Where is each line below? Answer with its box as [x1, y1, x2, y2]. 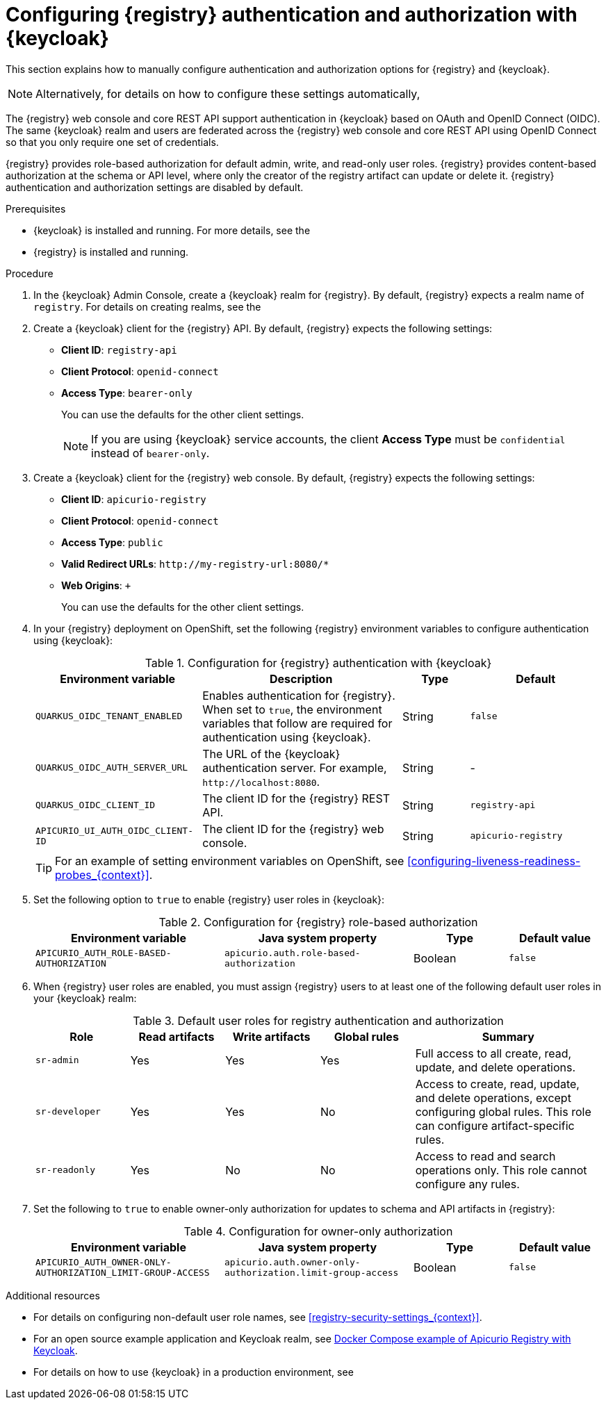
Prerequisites [6, 202, 66, 215]
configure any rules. [415, 1176, 520, 1191]
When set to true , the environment [202, 702, 382, 716]
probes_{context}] [55, 867, 149, 882]
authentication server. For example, [202, 760, 387, 775]
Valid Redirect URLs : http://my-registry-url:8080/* [61, 557, 329, 570]
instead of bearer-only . [91, 445, 210, 460]
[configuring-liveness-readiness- [407, 853, 581, 868]
